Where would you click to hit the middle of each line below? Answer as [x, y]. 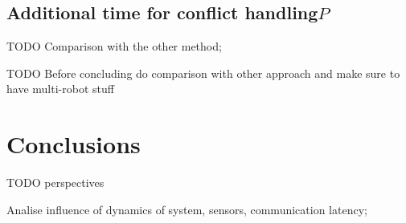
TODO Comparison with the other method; [114, 46]
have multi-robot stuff [60, 89]
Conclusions [74, 144]
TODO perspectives [55, 182]
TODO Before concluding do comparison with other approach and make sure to [203, 73]
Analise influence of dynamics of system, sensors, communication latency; [187, 209]
